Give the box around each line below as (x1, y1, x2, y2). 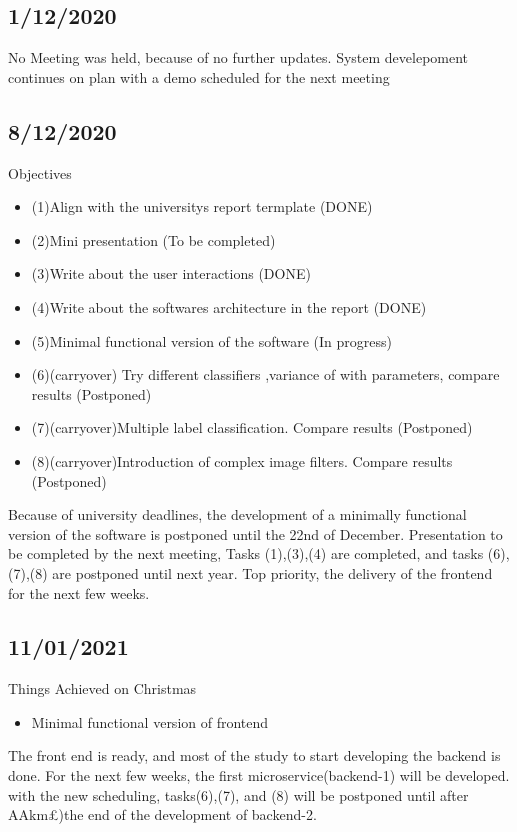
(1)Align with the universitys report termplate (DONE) (31, 196, 373, 217)
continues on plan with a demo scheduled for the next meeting (8, 66, 390, 87)
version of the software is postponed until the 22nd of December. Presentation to (8, 523, 503, 544)
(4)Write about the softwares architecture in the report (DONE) (31, 296, 427, 317)
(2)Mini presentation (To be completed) (31, 229, 276, 250)
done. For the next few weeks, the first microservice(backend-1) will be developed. (8, 765, 510, 786)
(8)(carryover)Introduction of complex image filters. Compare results (31, 450, 453, 471)
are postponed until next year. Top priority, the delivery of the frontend (52, 562, 493, 583)
